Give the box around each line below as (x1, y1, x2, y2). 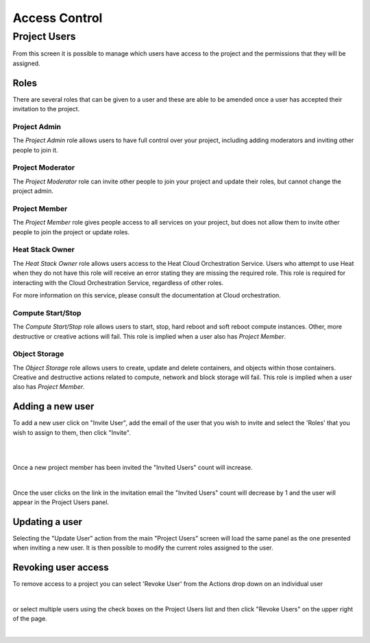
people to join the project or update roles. (12, 227, 130, 236)
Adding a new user (12, 401, 95, 412)
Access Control (12, 10, 103, 25)
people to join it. (12, 146, 58, 154)
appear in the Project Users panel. (12, 498, 110, 506)
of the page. (12, 615, 47, 623)
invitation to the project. (12, 105, 80, 113)
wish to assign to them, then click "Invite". (12, 428, 132, 436)
